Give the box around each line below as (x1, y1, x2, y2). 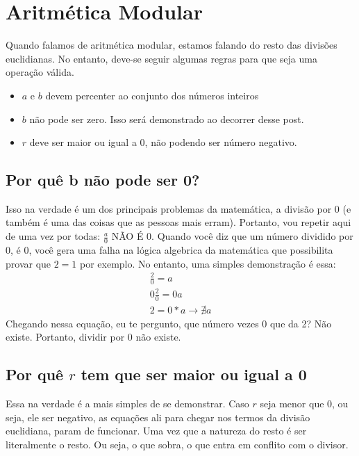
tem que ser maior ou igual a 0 (81, 364, 307, 385)
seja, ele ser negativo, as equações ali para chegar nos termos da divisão (6, 409, 310, 424)
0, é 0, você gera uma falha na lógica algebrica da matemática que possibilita (6, 242, 333, 256)
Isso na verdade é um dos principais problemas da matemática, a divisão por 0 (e (6, 201, 351, 215)
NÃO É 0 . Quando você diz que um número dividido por (111, 229, 353, 243)
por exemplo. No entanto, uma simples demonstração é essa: (80, 256, 336, 270)
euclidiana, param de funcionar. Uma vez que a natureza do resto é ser (6, 423, 307, 438)
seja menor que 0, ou (260, 396, 349, 411)
